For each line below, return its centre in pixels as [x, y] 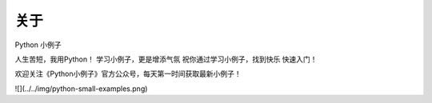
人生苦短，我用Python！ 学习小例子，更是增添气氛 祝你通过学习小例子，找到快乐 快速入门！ [166, 59]
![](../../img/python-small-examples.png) [81, 89]
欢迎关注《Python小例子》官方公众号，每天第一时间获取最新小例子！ [128, 74]
